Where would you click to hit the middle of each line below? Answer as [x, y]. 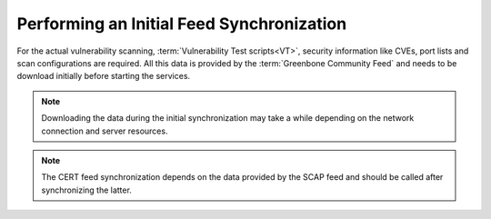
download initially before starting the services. [104, 76]
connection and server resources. [105, 131]
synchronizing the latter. [86, 190]
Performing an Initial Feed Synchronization [182, 24]
